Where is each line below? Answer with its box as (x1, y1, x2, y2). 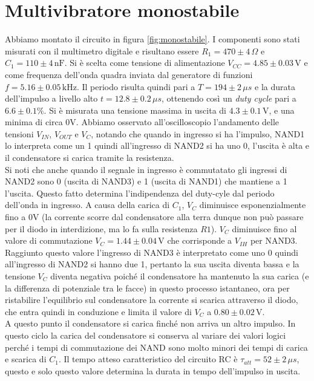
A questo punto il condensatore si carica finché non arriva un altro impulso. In (5, 317, 296, 330)
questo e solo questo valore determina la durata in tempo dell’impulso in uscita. (5, 364, 301, 377)
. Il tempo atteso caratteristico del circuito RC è (58, 353, 238, 365)
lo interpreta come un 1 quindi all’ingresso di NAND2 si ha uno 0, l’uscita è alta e (5, 139, 310, 152)
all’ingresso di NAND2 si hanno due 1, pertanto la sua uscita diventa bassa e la (5, 258, 299, 270)
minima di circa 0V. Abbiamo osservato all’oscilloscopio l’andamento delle (5, 116, 280, 128)
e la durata (255, 80, 295, 93)
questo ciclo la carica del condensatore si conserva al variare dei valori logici (5, 328, 286, 341)
